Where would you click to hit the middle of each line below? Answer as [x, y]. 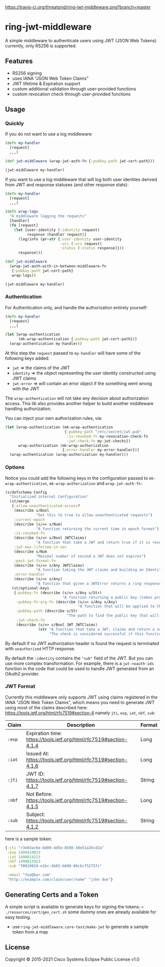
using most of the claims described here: [46, 707]
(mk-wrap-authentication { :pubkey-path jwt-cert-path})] [78, 339]
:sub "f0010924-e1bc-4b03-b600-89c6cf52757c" [55, 866]
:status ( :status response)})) [92, 248]
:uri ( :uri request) [81, 244]
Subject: [36, 814]
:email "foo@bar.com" [29, 875]
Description [81, 725]
